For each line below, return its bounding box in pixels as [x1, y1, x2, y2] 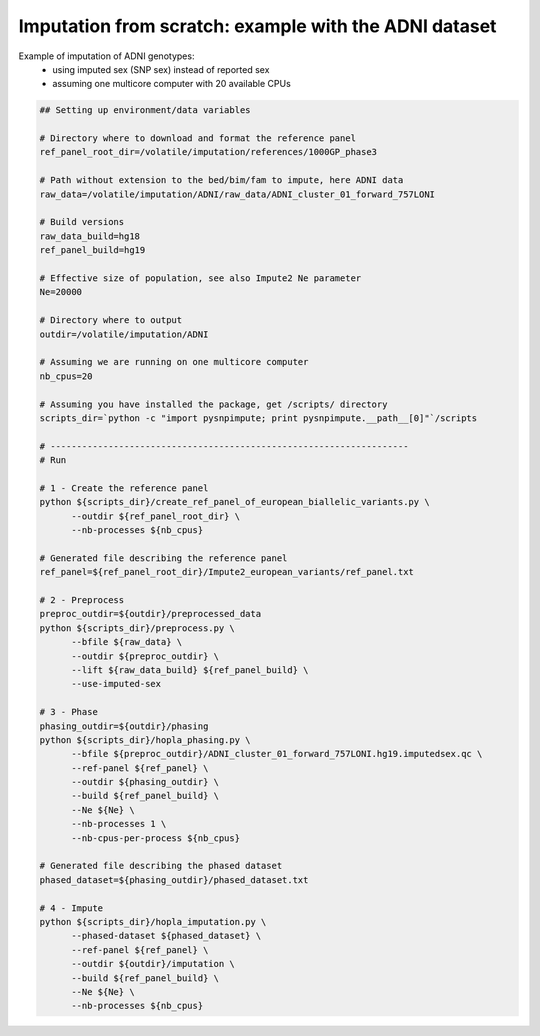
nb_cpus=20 [39, 370, 93, 382]
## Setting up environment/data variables [39, 105, 251, 116]
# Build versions [39, 216, 125, 228]
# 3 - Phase [39, 706, 99, 718]
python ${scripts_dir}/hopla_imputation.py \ [39, 916, 267, 927]
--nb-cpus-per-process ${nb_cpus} [71, 832, 240, 844]
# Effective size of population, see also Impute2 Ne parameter [39, 273, 362, 284]
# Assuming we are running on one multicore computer [39, 356, 309, 368]
